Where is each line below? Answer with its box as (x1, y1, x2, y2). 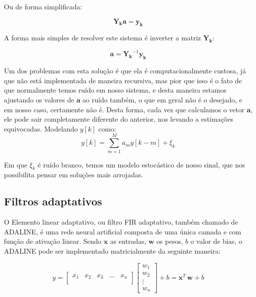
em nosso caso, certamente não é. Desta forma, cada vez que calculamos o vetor (4, 104, 245, 114)
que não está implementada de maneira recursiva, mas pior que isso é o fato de (4, 75, 242, 85)
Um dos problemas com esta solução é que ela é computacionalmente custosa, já (4, 66, 246, 76)
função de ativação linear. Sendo (4, 236, 102, 246)
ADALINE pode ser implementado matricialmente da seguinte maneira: (4, 245, 221, 256)
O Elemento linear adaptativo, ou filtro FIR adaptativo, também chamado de (4, 217, 238, 227)
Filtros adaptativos (4, 194, 102, 209)
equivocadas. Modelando (4, 123, 78, 133)
